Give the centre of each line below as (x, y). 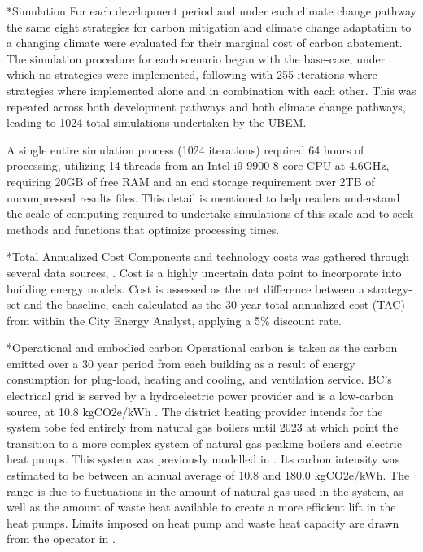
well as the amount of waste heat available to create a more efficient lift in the (201, 507)
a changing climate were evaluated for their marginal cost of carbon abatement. (205, 43)
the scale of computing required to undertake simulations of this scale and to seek (210, 213)
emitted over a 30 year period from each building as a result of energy (181, 363)
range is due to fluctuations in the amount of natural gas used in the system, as (205, 491)
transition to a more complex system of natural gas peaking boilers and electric (204, 443)
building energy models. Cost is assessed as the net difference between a (186, 288)
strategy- (390, 288)
